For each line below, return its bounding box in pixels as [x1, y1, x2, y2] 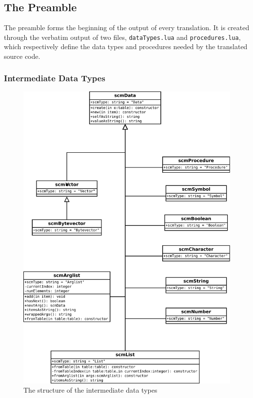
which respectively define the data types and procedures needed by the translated [4, 41, 248, 52]
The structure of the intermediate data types [23, 385, 157, 395]
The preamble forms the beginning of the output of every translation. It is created [4, 22, 250, 33]
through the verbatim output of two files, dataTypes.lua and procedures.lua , [4, 32, 241, 42]
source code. [4, 51, 40, 61]
